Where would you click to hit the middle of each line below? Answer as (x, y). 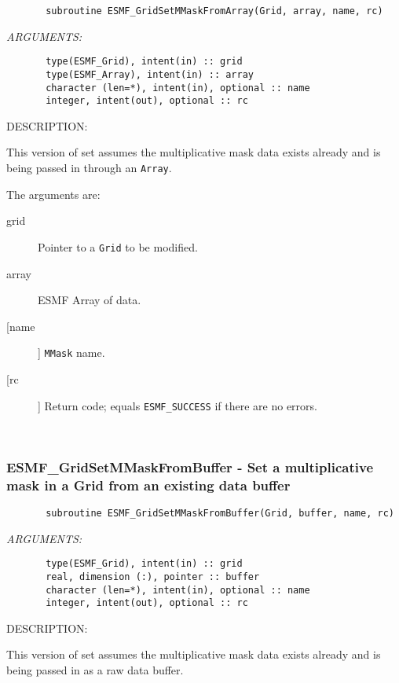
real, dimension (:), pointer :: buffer (153, 577)
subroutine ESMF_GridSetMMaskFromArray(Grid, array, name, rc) (214, 11)
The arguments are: (53, 194)
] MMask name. (71, 353)
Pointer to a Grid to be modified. (118, 246)
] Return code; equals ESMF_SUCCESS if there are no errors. (178, 405)
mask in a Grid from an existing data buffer (148, 485)
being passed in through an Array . (89, 168)
